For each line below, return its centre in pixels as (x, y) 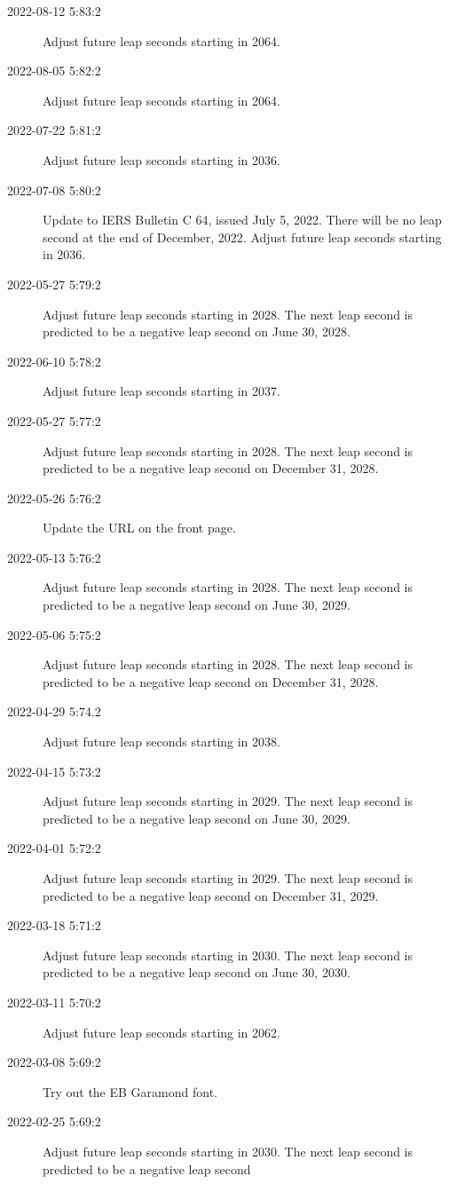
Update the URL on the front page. (139, 528)
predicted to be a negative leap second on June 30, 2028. (197, 332)
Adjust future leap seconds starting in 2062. (161, 1032)
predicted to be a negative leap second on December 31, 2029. (211, 895)
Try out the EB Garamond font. (130, 1091)
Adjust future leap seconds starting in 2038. (161, 742)
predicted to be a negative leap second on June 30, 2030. (197, 972)
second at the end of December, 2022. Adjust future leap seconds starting (242, 237)
